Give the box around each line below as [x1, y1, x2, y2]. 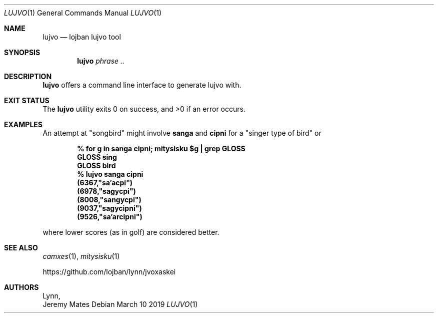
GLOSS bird [77, 161, 116, 170]
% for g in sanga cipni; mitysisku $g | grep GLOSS [77, 144, 245, 153]
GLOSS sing [77, 153, 117, 161]
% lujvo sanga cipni [77, 170, 143, 178]
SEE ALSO [4, 243, 38, 252]
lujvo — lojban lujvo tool [42, 33, 121, 41]
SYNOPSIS [4, 48, 40, 57]
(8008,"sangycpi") [77, 195, 141, 204]
